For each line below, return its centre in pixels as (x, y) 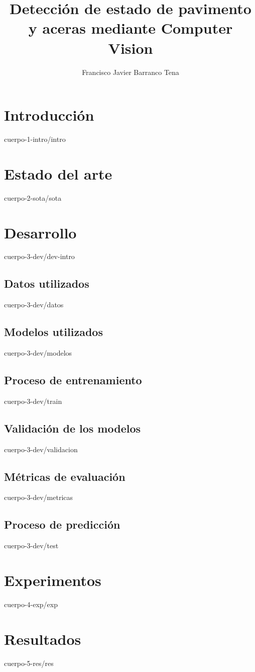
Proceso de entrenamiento (73, 380)
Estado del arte (58, 173)
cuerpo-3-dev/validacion (41, 449)
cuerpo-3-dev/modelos (38, 353)
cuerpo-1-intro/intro (35, 139)
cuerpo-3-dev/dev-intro (39, 256)
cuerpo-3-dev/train (33, 401)
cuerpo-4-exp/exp (31, 604)
